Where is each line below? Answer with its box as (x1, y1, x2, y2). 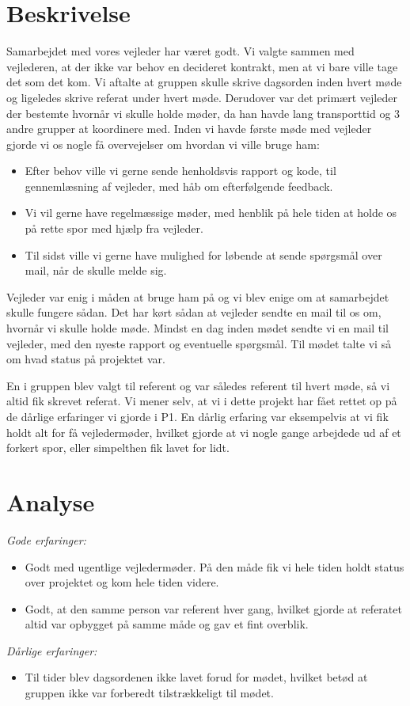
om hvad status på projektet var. (6, 351, 165, 367)
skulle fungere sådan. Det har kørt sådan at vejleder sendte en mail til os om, (6, 304, 382, 321)
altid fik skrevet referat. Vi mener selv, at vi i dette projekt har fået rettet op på (6, 393, 397, 409)
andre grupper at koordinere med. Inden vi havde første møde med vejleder (6, 120, 372, 137)
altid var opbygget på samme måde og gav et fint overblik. (25, 616, 309, 632)
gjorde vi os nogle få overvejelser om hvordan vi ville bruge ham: (6, 135, 320, 152)
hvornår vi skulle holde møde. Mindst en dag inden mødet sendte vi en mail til (6, 320, 389, 336)
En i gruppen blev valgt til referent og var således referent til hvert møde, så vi (6, 377, 390, 393)
